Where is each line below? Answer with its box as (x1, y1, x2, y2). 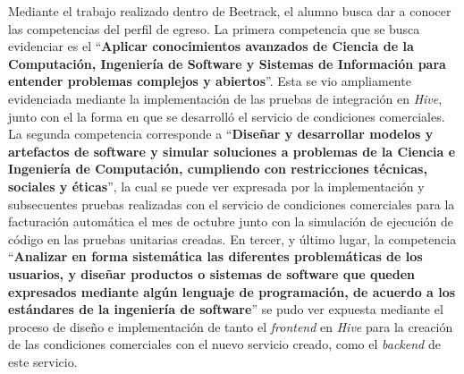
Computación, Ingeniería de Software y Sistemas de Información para (8, 54, 446, 72)
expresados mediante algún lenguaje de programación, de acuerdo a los (8, 282, 456, 301)
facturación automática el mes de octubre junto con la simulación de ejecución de (8, 212, 453, 231)
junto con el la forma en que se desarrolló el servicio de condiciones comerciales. (8, 106, 445, 125)
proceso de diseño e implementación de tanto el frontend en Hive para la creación (8, 317, 453, 336)
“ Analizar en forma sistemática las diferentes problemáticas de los (8, 247, 423, 266)
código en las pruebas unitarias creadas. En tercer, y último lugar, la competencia (8, 229, 457, 248)
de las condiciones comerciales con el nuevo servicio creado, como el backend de (8, 335, 441, 353)
